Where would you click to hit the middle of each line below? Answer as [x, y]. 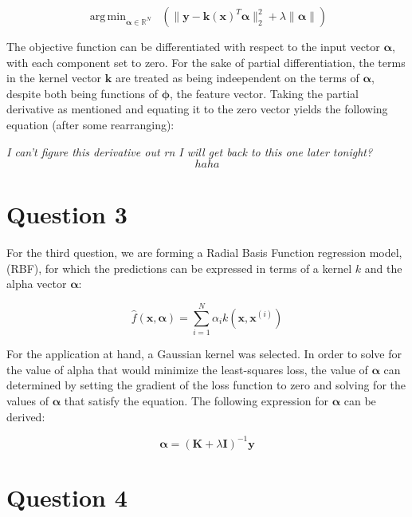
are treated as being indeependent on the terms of [237, 78]
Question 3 [67, 214]
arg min [108, 17]
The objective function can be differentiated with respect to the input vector [193, 46]
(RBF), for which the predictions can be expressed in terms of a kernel [179, 268]
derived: [26, 416]
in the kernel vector [54, 78]
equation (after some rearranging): [90, 124]
